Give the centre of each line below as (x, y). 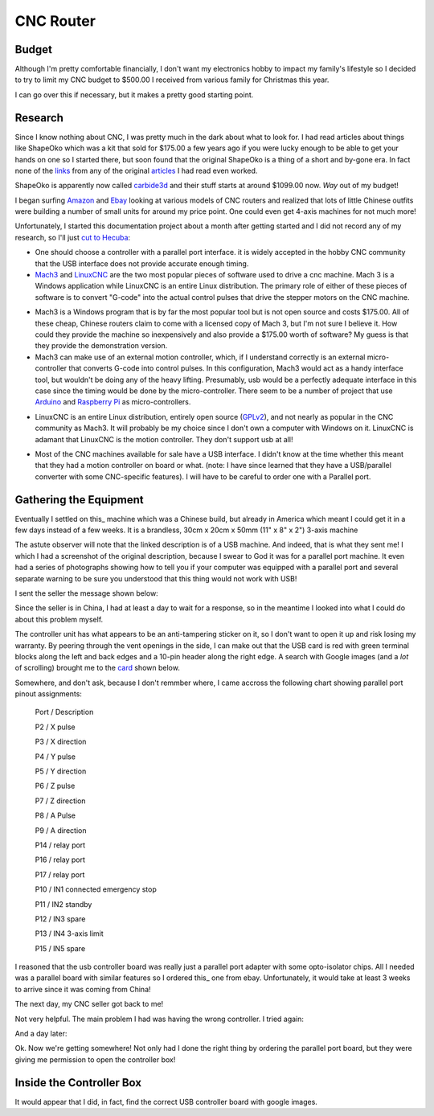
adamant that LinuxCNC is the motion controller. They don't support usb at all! (164, 439)
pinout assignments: (48, 694)
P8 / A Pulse (55, 815)
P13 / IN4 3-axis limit (69, 933)
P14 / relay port (60, 845)
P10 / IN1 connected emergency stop (96, 889)
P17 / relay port (60, 874)
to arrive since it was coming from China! (83, 989)
